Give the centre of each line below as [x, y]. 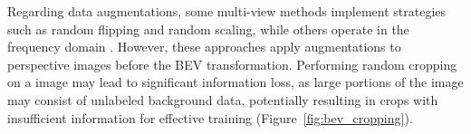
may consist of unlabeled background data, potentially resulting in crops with [223, 99]
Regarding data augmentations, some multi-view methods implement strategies [227, 11]
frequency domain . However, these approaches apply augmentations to [204, 47]
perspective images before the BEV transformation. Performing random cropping [232, 64]
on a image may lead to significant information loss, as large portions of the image [235, 82]
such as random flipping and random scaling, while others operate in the [208, 29]
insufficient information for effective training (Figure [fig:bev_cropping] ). [210, 117]
